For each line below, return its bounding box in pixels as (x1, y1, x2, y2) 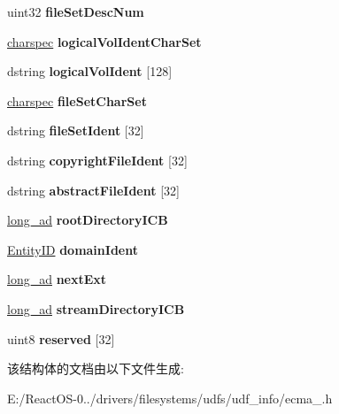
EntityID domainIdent (7, 240, 138, 258)
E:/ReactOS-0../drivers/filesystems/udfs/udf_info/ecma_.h (7, 388, 333, 407)
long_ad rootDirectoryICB (7, 211, 168, 229)
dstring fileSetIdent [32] (7, 121, 144, 140)
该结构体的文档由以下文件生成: (7, 359, 184, 378)
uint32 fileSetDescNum (7, 3, 144, 20)
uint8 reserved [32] (7, 329, 115, 348)
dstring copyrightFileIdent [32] (7, 150, 188, 169)
